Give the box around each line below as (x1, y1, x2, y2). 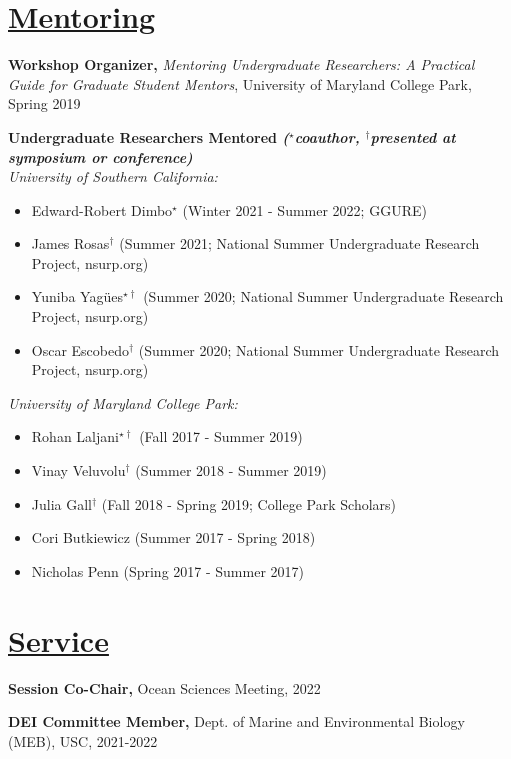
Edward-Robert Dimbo (31, 199, 173, 220)
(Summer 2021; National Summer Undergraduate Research (119, 233, 480, 254)
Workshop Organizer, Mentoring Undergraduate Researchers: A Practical (8, 54, 475, 75)
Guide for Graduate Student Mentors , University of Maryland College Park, (8, 73, 472, 94)
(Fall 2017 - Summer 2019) (139, 426, 303, 447)
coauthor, (294, 126, 360, 147)
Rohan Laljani (31, 426, 119, 447)
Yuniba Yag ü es (31, 286, 123, 307)
